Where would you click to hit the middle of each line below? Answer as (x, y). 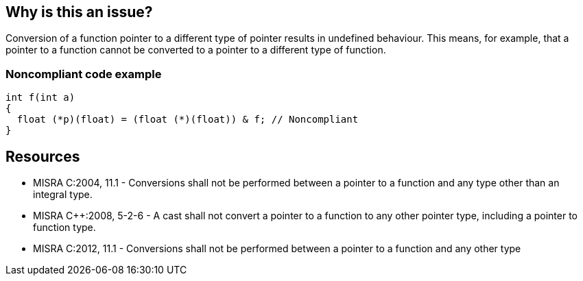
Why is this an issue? (79, 12)
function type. (64, 228)
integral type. (63, 195)
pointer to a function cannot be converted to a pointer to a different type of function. (196, 50)
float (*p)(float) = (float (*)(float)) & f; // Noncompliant (188, 120)
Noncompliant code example (84, 74)
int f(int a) (40, 98)
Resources (43, 156)
